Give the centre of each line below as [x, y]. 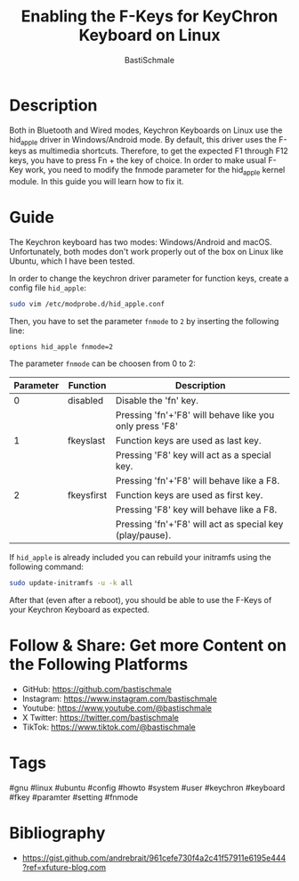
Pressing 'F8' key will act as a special [193, 455]
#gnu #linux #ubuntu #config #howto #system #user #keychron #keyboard [147, 787]
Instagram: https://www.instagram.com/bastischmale [120, 698]
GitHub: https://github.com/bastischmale [97, 689]
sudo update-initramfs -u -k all [71, 583]
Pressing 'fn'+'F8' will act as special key [199, 525]
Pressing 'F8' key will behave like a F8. [196, 510]
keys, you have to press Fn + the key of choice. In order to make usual [138, 160]
